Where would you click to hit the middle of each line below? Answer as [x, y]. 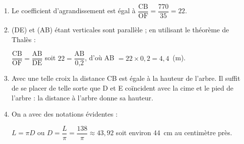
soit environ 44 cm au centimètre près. [174, 132]
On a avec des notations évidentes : [64, 114]
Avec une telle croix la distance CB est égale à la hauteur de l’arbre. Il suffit [126, 78]
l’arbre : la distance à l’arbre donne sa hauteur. [82, 97]
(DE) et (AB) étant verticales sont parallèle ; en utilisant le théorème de [120, 30]
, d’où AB [100, 58]
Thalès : [24, 39]
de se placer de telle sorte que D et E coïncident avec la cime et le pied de [122, 87]
